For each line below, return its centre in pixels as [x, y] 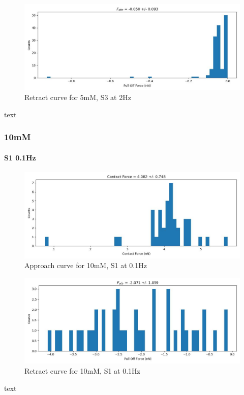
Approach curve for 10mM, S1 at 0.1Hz [86, 265]
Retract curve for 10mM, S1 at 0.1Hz [82, 370]
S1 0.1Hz [20, 157]
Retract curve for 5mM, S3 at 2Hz [78, 97]
